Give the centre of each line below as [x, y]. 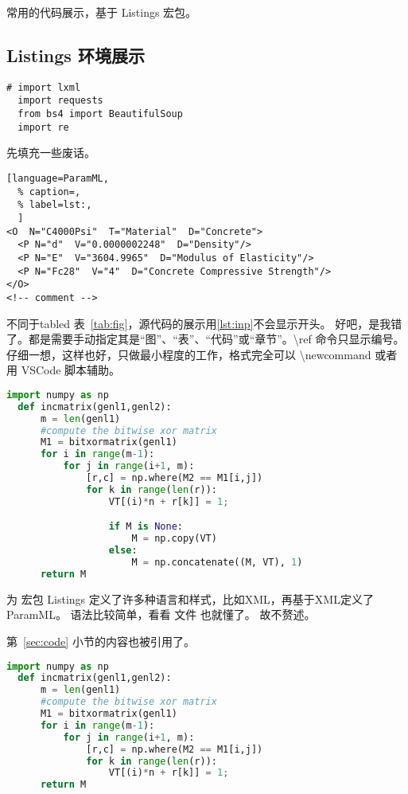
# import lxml [44, 87]
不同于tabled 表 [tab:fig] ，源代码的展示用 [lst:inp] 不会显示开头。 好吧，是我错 [204, 323]
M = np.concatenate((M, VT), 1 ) [217, 562]
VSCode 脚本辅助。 [71, 370]
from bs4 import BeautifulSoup [100, 114]
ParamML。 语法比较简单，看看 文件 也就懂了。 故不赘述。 [161, 614]
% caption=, [49, 192]
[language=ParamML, [58, 179]
